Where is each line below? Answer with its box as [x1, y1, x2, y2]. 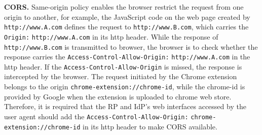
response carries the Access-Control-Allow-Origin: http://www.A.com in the [4, 51, 250, 62]
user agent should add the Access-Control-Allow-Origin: [4, 111, 189, 121]
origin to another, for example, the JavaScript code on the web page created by [4, 11, 250, 22]
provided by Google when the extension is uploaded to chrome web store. [4, 91, 232, 102]
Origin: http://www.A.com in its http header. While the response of [4, 31, 218, 42]
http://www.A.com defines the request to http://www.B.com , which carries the [4, 21, 249, 32]
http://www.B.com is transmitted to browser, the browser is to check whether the [4, 41, 258, 52]
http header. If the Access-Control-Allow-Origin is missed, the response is [4, 61, 242, 72]
